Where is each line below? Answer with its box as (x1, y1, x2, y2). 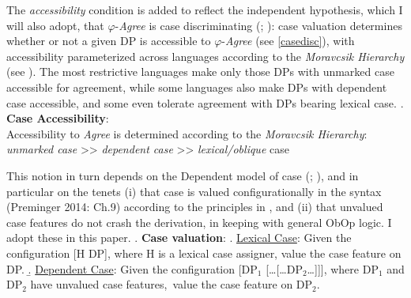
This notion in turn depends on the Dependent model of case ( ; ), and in (6, 167, 359, 183)
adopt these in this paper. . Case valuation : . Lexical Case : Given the (6, 229, 352, 246)
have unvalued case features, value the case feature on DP (30, 276, 313, 292)
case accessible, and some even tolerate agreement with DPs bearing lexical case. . (6, 94, 404, 111)
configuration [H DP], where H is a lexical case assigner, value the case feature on (6, 244, 402, 261)
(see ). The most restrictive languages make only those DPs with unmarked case (6, 63, 394, 80)
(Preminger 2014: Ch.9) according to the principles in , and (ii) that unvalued (6, 198, 383, 215)
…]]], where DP (307, 260, 379, 277)
